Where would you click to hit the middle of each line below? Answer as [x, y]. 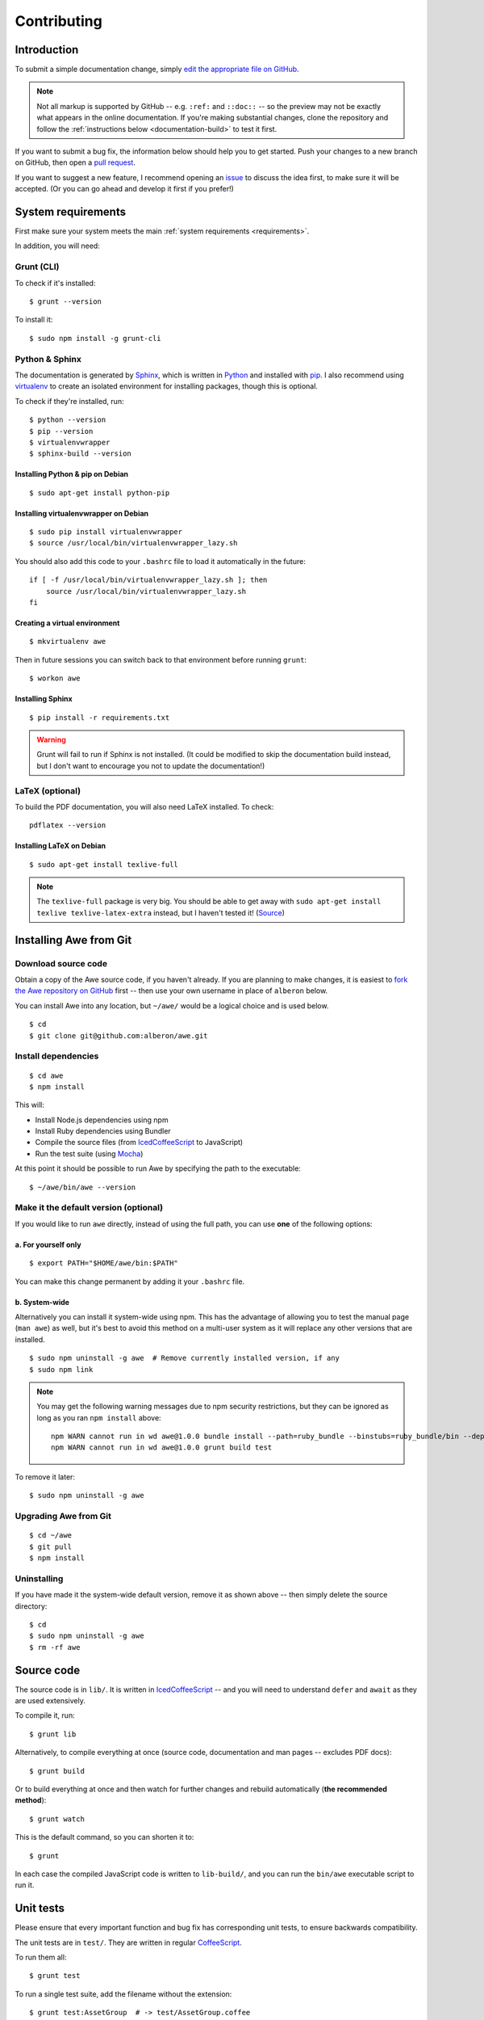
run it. [25, 1885]
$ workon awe [55, 678]
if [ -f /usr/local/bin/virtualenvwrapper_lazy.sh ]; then [148, 580]
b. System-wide [42, 1302]
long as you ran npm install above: [99, 1417]
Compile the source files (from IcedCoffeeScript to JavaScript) [139, 1143]
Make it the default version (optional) [89, 1208]
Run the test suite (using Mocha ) [89, 1153]
